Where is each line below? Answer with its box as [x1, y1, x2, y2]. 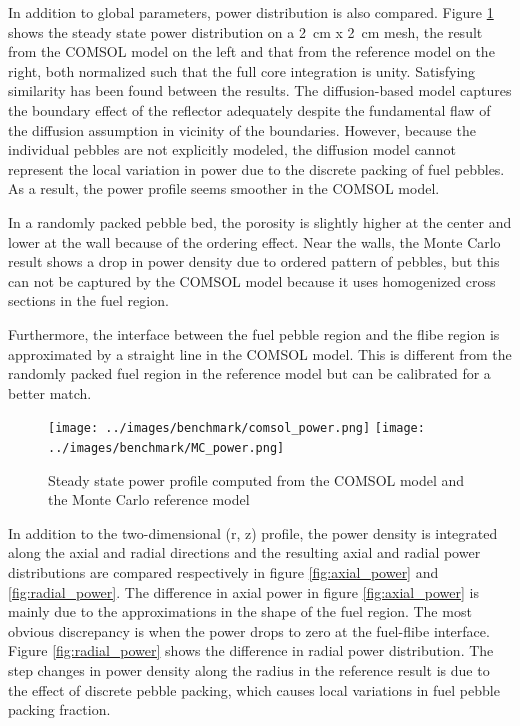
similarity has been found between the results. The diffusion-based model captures [8, 80, 512, 101]
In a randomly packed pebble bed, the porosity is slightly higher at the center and [8, 211, 512, 232]
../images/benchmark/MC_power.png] [48, 440, 285, 455]
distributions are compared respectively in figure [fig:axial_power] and [8, 561, 439, 582]
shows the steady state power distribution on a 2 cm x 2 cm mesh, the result [8, 21, 483, 42]
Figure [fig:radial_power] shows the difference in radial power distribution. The [8, 640, 494, 661]
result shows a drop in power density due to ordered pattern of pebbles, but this [8, 251, 500, 272]
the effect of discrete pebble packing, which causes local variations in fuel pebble [8, 679, 500, 700]
